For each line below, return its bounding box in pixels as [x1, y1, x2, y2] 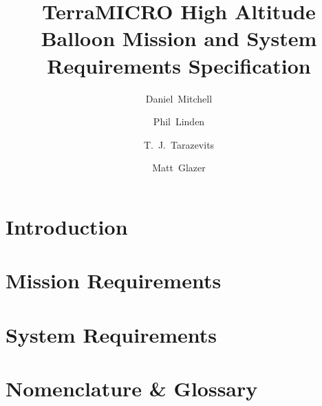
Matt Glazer [152, 160, 206, 175]
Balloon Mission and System [41, 24, 317, 52]
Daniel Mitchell [145, 91, 213, 105]
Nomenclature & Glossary [6, 374, 258, 402]
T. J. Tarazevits [143, 137, 215, 151]
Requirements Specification [47, 51, 311, 79]
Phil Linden [153, 114, 205, 129]
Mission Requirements [6, 266, 222, 295]
